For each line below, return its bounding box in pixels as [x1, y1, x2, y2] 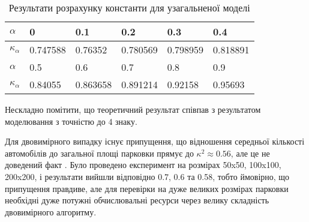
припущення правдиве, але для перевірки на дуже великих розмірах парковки [5, 182, 289, 194]
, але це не [230, 146, 270, 159]
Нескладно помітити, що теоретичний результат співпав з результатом [5, 103, 261, 115]
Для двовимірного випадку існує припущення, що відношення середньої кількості [5, 135, 305, 148]
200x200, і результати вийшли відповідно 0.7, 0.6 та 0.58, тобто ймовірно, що [5, 170, 290, 182]
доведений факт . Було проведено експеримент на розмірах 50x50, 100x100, [5, 158, 281, 171]
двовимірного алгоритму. [5, 205, 97, 218]
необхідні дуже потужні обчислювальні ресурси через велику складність [5, 194, 269, 206]
